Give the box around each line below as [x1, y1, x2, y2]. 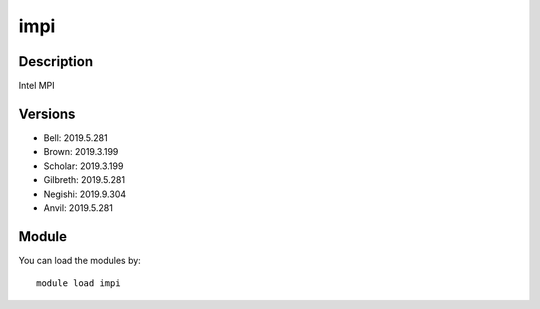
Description [18, 53, 94, 70]
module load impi [36, 278, 121, 289]
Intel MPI [18, 80, 55, 92]
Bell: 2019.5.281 [43, 131, 109, 144]
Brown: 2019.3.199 [43, 146, 119, 158]
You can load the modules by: [18, 254, 142, 266]
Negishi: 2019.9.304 [43, 188, 127, 200]
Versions [18, 105, 76, 122]
